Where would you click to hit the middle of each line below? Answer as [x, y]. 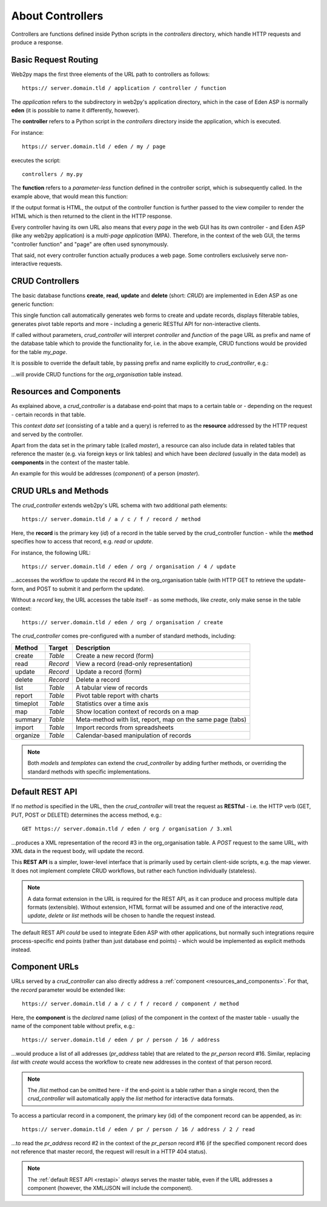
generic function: [33, 304]
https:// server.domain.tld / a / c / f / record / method [111, 519]
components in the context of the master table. [71, 462]
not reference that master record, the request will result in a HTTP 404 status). [109, 1151]
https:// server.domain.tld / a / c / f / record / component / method [130, 1004]
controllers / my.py [52, 174]
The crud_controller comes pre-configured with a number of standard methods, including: [124, 636]
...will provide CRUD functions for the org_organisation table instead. [97, 374]
